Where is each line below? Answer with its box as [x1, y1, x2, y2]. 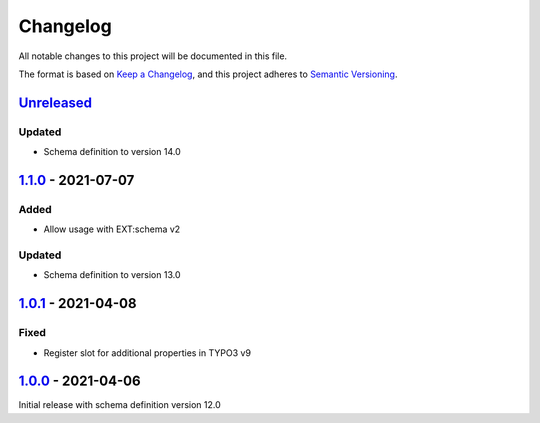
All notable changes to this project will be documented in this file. [18, 50, 288, 62]
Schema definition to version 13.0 [43, 269, 181, 281]
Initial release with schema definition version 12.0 [18, 399, 222, 411]
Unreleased [18, 94, 93, 111]
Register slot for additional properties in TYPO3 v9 [43, 346, 252, 359]
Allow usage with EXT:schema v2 [43, 223, 181, 235]
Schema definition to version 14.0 [43, 146, 181, 158]
